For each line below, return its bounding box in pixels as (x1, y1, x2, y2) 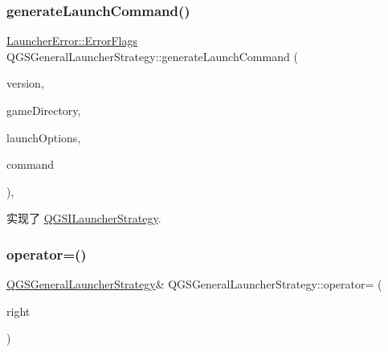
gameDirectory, (6, 102, 81, 118)
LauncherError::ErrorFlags (6, 32, 137, 49)
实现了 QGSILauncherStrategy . (6, 210, 161, 227)
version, (6, 75, 44, 92)
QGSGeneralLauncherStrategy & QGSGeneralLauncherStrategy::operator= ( (6, 276, 382, 293)
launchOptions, (6, 129, 81, 145)
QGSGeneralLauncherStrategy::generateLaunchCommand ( (6, 47, 298, 64)
